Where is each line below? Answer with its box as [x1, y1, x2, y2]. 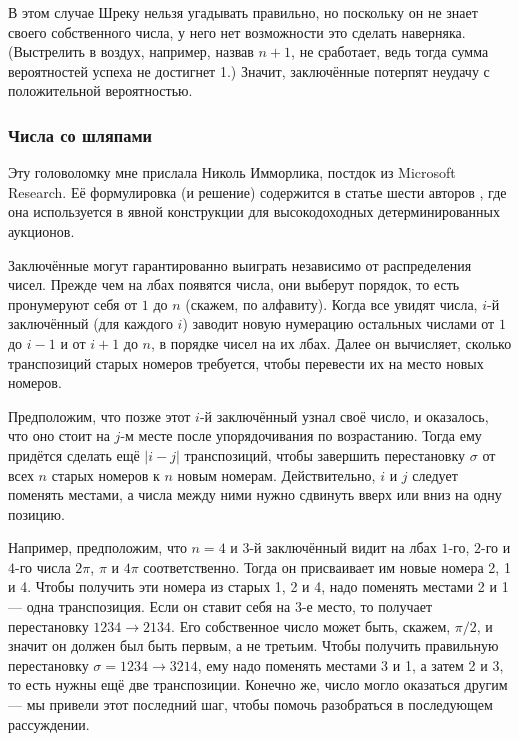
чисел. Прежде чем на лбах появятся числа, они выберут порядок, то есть [8, 274, 460, 295]
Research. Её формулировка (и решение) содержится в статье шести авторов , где [8, 181, 507, 202]
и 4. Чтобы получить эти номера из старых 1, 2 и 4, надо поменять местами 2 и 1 [8, 576, 509, 597]
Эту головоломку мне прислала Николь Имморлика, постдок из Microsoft [8, 162, 456, 183]
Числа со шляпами [8, 122, 153, 147]
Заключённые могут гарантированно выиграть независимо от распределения [8, 254, 472, 275]
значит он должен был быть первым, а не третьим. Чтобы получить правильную [8, 635, 499, 656]
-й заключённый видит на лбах [249, 537, 437, 558]
